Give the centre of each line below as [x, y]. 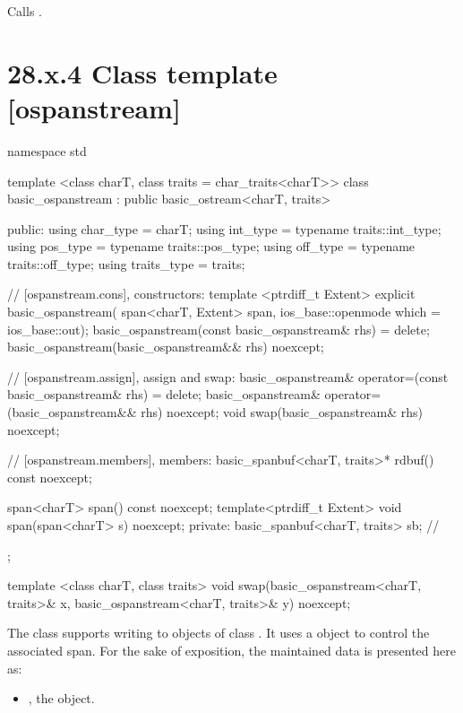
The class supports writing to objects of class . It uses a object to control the [219, 633]
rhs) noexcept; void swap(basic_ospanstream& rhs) [282, 412]
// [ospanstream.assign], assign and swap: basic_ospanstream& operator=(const [228, 376]
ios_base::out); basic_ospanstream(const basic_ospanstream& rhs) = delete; [219, 329]
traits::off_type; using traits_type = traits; [126, 263]
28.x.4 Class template [142, 72]
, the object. [61, 698]
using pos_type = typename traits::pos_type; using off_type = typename [211, 246]
